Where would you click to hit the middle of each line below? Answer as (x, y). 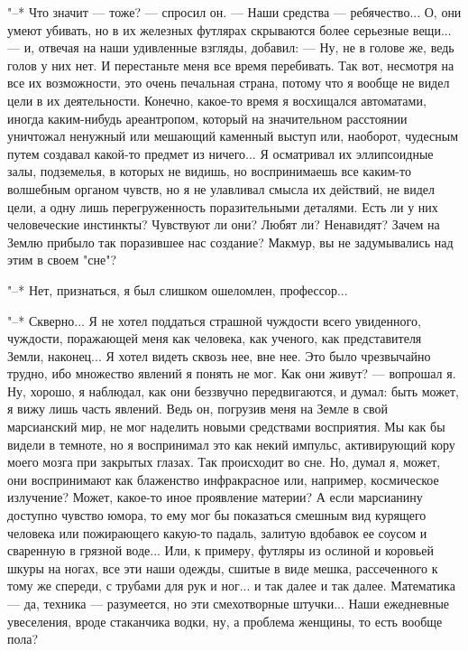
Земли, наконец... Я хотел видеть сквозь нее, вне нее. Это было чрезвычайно (219, 355)
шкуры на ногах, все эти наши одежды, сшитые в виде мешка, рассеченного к (223, 567)
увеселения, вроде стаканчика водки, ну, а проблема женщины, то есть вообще (225, 621)
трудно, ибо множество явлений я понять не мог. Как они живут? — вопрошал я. (232, 373)
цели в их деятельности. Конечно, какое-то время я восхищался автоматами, (217, 100)
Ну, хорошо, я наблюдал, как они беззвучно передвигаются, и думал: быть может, (233, 391)
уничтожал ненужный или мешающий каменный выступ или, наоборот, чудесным (233, 136)
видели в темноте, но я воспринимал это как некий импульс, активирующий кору (231, 444)
